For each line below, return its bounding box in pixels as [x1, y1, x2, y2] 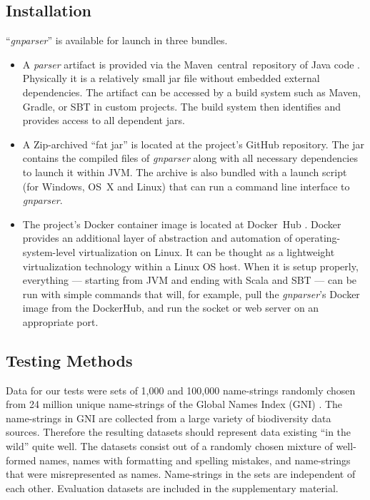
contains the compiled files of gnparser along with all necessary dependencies [22, 150, 358, 165]
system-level [22, 244, 76, 259]
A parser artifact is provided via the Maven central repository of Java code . [22, 56, 360, 71]
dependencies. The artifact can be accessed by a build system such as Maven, [22, 84, 361, 99]
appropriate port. [22, 314, 99, 329]
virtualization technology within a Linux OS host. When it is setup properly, [22, 258, 359, 273]
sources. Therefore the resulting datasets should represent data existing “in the [6, 424, 351, 439]
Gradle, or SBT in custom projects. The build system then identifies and [22, 98, 341, 113]
